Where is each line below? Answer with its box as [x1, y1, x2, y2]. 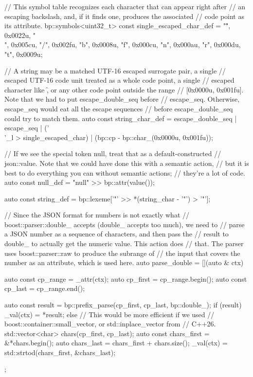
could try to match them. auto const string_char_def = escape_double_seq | [4, 113, 237, 123]
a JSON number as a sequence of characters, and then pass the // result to [4, 229, 229, 239]
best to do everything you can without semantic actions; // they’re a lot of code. [4, 167, 245, 178]
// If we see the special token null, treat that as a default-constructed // [4, 148, 221, 159]
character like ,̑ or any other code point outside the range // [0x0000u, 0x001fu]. [4, 84, 244, 94]
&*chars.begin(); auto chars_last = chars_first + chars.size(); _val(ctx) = [4, 338, 228, 348]
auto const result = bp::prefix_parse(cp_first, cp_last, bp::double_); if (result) [4, 300, 242, 310]
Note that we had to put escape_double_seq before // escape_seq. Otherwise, [4, 94, 240, 104]
